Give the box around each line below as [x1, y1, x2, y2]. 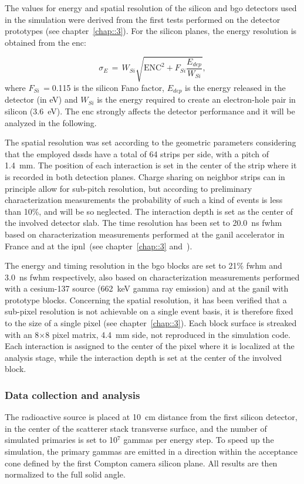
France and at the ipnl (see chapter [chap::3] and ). [5, 239, 192, 252]
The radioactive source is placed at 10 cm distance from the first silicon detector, [5, 411, 298, 423]
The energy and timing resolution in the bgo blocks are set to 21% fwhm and [5, 259, 282, 272]
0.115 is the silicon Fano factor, [52, 81, 165, 93]
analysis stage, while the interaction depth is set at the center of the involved [5, 351, 282, 363]
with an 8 [5, 328, 39, 340]
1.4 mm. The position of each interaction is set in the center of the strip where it [5, 159, 297, 171]
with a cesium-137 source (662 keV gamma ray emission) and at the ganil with [5, 282, 289, 295]
